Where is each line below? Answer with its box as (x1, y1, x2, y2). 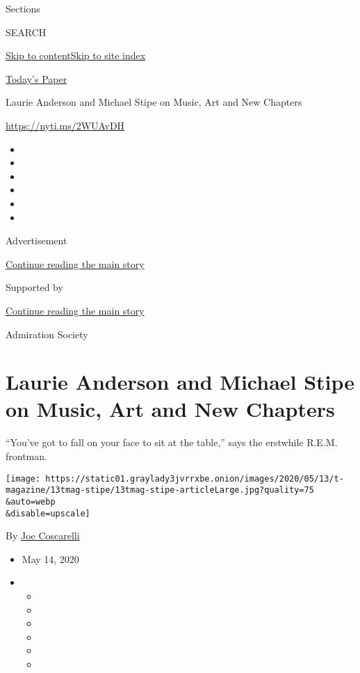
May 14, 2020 (22, 551, 79, 566)
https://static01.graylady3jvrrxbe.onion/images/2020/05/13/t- (45, 473, 344, 484)
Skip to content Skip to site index (6, 48, 146, 63)
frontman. (6, 449, 47, 463)
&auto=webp (6, 496, 56, 507)
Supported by (6, 280, 63, 294)
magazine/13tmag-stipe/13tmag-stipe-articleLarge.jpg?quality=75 (6, 485, 314, 496)
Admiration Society (6, 326, 88, 341)
